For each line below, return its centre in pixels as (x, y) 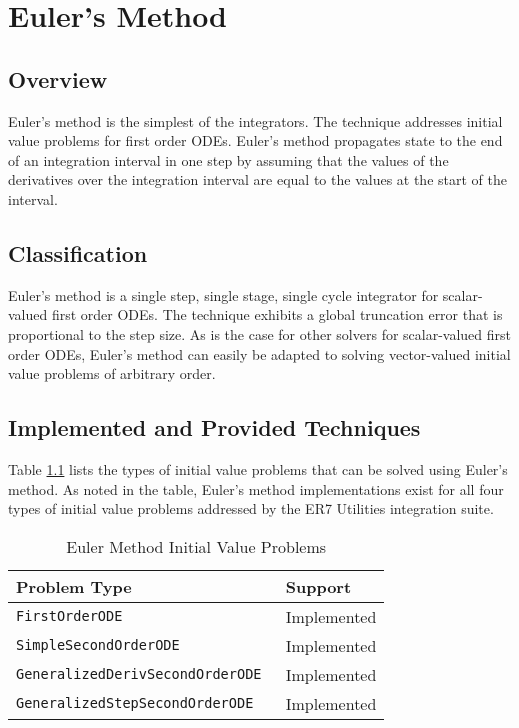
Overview (58, 78)
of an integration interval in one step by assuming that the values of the (228, 159)
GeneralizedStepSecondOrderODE (135, 703)
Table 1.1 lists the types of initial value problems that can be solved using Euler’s (258, 468)
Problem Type (74, 586)
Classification (78, 252)
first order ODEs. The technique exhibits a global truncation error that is (277, 314)
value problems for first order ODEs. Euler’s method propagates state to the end (255, 140)
